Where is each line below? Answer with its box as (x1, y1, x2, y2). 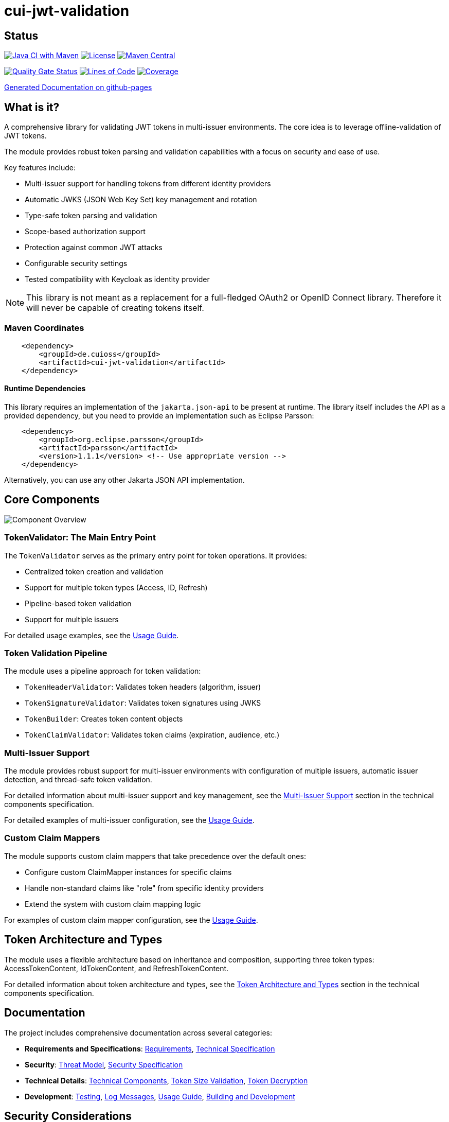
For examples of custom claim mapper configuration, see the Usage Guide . (4, 915, 258, 924)
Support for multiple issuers (25, 615, 119, 624)
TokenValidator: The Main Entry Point (4, 532, 156, 543)
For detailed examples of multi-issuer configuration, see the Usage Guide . (4, 816, 255, 825)
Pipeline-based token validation (25, 599, 132, 608)
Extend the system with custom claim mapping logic (25, 899, 201, 908)
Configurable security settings (25, 259, 128, 268)
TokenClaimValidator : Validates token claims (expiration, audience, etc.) (25, 730, 280, 740)
